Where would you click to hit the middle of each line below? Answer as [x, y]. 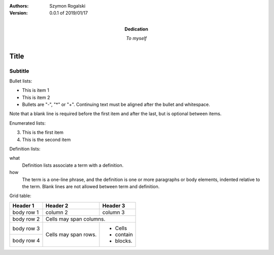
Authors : [19, 6]
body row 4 [26, 241]
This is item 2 [36, 97]
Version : [19, 13]
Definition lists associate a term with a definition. [73, 165]
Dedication [136, 29]
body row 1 [26, 212]
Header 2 [57, 205]
